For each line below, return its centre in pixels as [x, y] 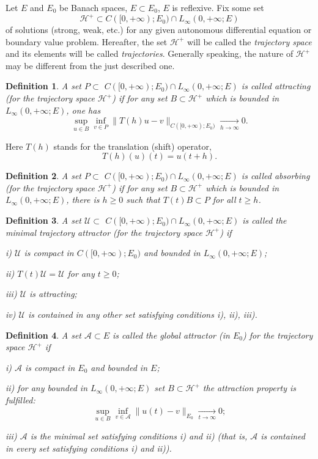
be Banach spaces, [94, 7]
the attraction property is [250, 388]
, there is [83, 200]
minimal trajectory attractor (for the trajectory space [104, 232]
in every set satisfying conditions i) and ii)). [89, 448]
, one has [83, 110]
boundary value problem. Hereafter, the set [87, 41]
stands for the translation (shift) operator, [132, 146]
